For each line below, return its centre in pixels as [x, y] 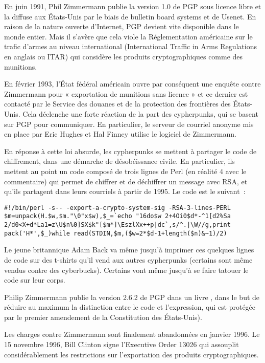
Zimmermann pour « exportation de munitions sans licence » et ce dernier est [126, 93]
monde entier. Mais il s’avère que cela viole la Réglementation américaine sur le [128, 36]
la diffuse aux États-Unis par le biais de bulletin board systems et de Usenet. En [130, 16]
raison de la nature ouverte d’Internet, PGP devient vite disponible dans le [122, 26]
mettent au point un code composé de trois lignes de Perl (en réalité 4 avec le [125, 171]
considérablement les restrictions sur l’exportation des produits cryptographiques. [131, 354]
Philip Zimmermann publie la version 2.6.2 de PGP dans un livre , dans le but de [132, 297]
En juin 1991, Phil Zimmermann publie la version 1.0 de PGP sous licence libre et [133, 6]
